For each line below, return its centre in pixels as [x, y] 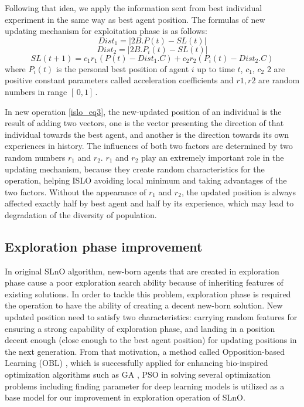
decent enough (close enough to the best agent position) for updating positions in [151, 340]
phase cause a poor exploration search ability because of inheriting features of [144, 282]
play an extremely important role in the [212, 157]
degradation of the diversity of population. [81, 214]
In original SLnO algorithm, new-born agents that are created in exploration [142, 271]
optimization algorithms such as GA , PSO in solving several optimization [138, 374]
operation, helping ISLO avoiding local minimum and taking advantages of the [146, 180]
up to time [216, 68]
